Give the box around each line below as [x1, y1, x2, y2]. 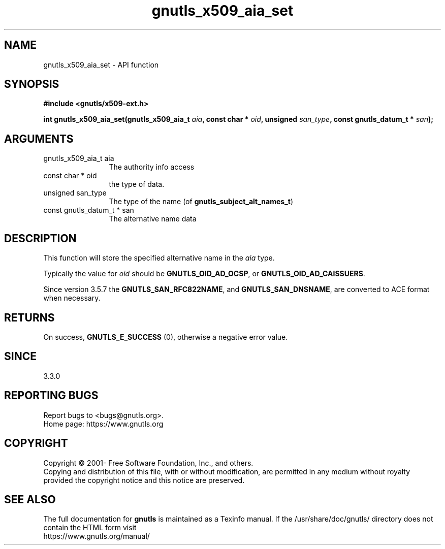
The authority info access [109, 163, 195, 172]
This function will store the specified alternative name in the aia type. [43, 253, 275, 263]
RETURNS [4, 311, 55, 324]
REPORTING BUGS [4, 389, 99, 402]
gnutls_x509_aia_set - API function [43, 60, 159, 69]
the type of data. [109, 180, 165, 189]
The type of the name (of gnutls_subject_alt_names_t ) [109, 197, 294, 206]
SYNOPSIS [4, 78, 59, 91]
